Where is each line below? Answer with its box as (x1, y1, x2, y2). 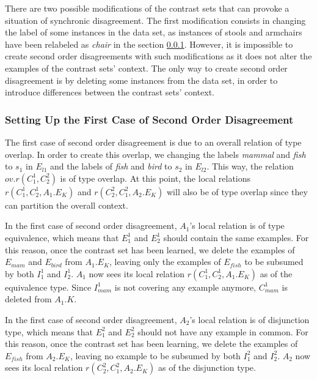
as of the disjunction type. (158, 361, 256, 374)
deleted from (5, 292, 52, 305)
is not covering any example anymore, (114, 280, 256, 293)
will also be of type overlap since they (167, 185, 308, 198)
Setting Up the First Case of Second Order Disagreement (5, 111, 294, 127)
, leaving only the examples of (109, 255, 221, 268)
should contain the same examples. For (163, 231, 309, 244)
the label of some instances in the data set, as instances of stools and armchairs (5, 26, 302, 39)
